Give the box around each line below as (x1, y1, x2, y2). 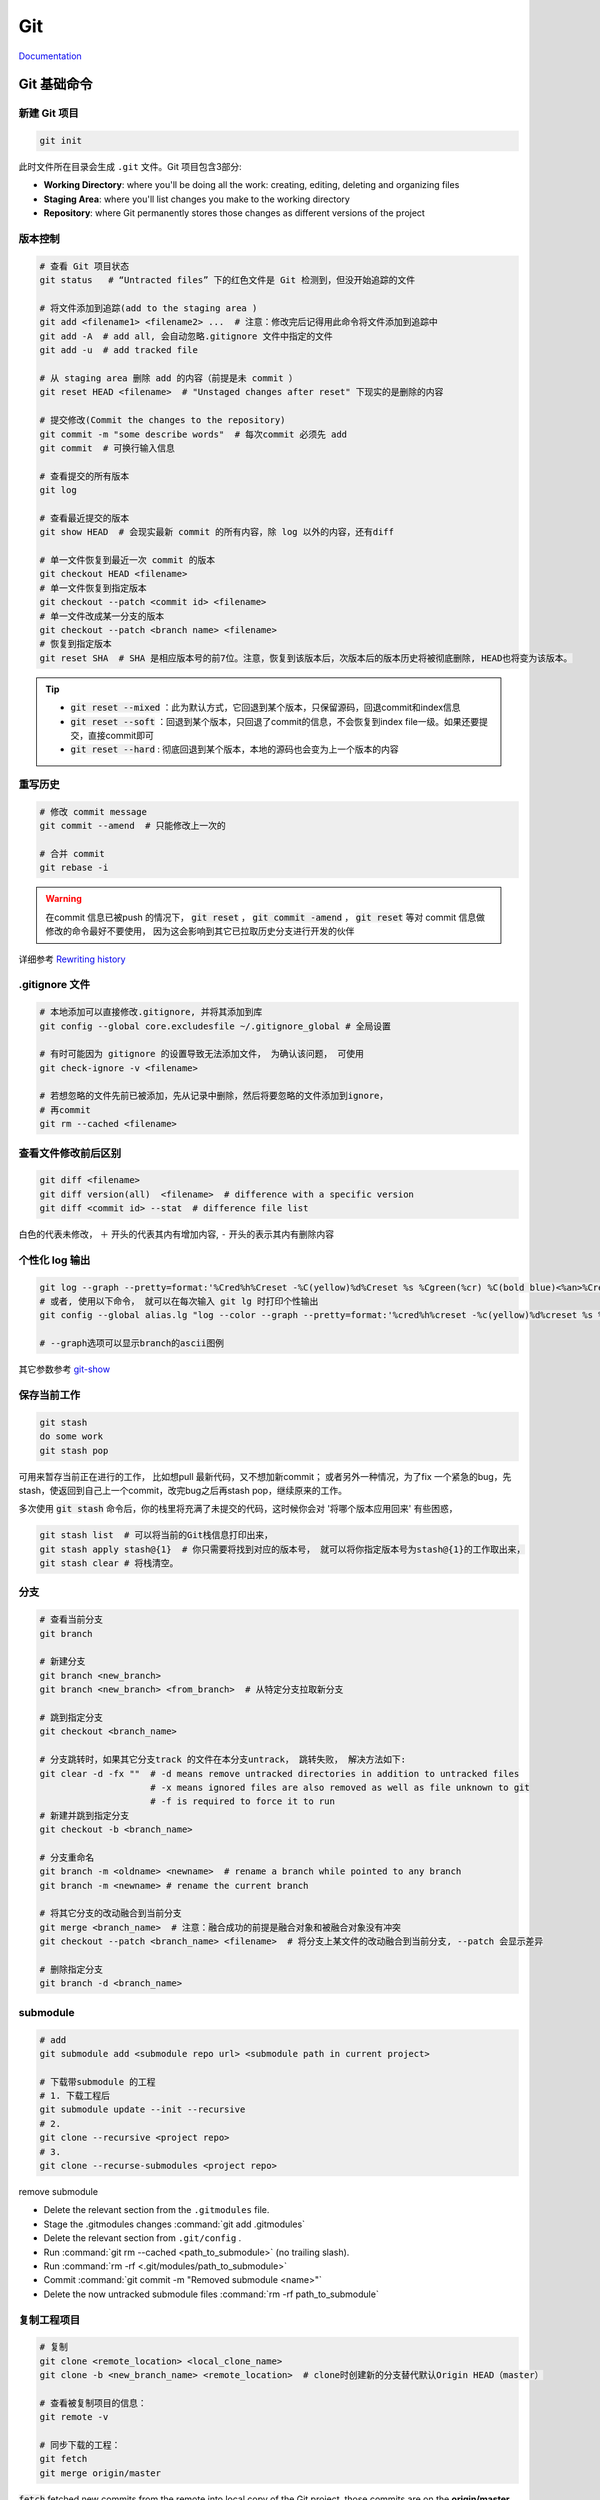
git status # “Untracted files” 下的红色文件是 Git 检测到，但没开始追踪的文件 (39, 275, 415, 286)
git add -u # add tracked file (39, 345, 199, 356)
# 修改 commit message (39, 806, 147, 817)
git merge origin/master (39, 2467, 162, 2479)
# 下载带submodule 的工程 (39, 2076, 156, 2087)
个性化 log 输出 (18, 1253, 91, 1267)
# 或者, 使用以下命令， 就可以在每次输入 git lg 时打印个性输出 (39, 1296, 319, 1307)
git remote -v (39, 2411, 109, 2423)
